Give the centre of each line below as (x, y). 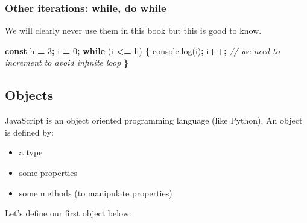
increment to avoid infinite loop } (67, 62)
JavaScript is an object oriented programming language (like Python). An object (154, 120)
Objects (29, 95)
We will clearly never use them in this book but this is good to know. (133, 30)
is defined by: (29, 132)
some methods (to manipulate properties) (96, 193)
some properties (48, 172)
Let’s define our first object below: (68, 213)
